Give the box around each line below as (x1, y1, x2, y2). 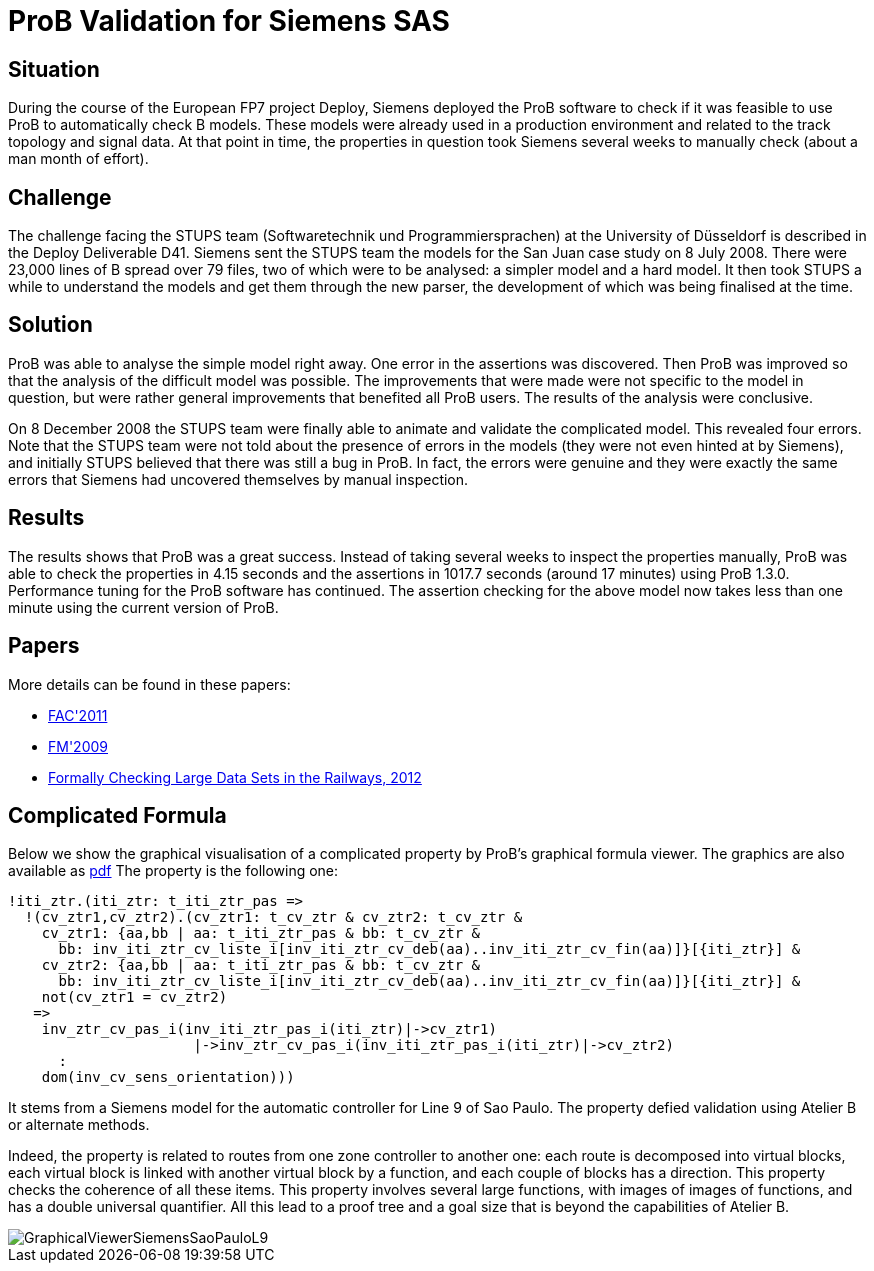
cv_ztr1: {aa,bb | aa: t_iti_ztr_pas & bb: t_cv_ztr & (41, 925, 481, 942)
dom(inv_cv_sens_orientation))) (41, 1069, 295, 1086)
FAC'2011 (48, 706, 108, 724)
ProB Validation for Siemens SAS (8, 4, 450, 38)
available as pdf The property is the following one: (8, 862, 339, 880)
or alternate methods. (8, 1116, 150, 1134)
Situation (8, 56, 100, 82)
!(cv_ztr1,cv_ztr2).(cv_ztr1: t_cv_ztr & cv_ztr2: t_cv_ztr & (24, 909, 523, 926)
